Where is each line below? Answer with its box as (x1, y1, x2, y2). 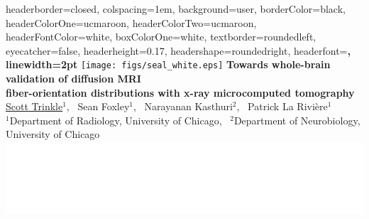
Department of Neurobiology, (233, 112, 360, 127)
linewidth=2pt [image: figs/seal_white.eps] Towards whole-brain (6, 57, 331, 72)
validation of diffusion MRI (6, 71, 141, 86)
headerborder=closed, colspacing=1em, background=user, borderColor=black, (6, 1, 346, 16)
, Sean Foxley (66, 99, 130, 114)
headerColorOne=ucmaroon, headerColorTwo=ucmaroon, (6, 15, 257, 30)
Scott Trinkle (6, 99, 63, 114)
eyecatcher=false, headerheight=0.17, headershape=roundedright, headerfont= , (6, 43, 351, 58)
